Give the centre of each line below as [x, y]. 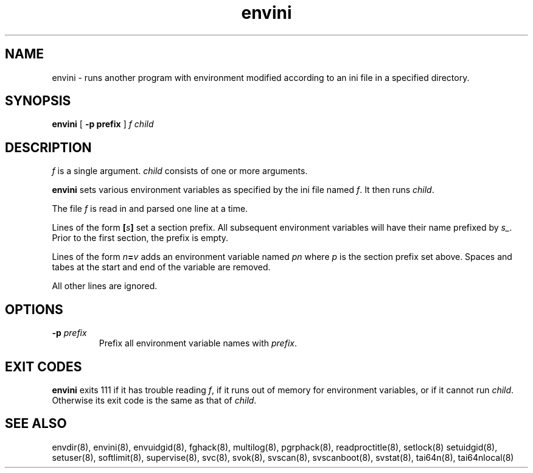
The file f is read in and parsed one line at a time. [150, 209]
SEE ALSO [36, 424]
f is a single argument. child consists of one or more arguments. [180, 171]
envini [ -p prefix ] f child [103, 124]
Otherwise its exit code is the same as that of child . [154, 400]
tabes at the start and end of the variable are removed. [161, 267]
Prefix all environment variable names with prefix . [198, 343]
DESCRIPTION [48, 147]
